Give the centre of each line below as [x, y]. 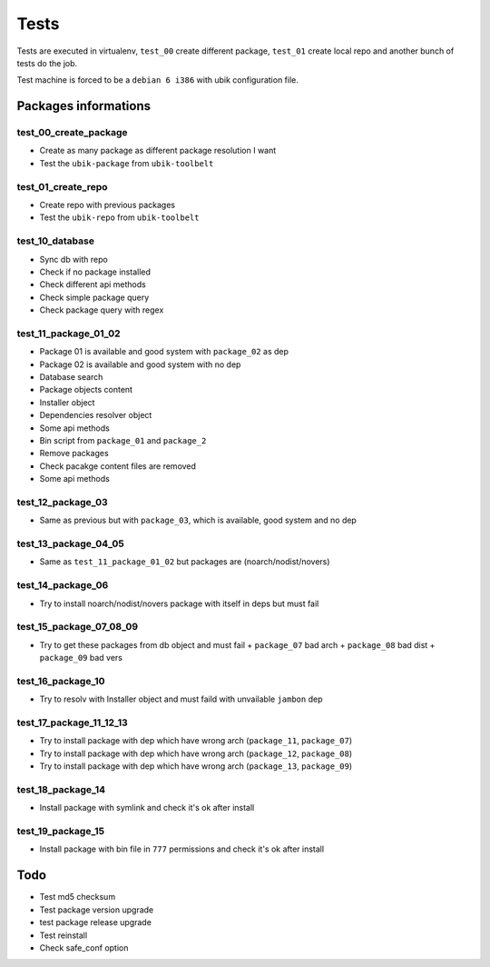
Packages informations [84, 106]
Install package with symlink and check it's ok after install [147, 808]
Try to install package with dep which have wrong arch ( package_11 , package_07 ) [196, 741]
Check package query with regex [102, 310]
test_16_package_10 [61, 681]
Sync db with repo [73, 259]
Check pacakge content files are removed [118, 466]
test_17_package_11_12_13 [73, 723]
